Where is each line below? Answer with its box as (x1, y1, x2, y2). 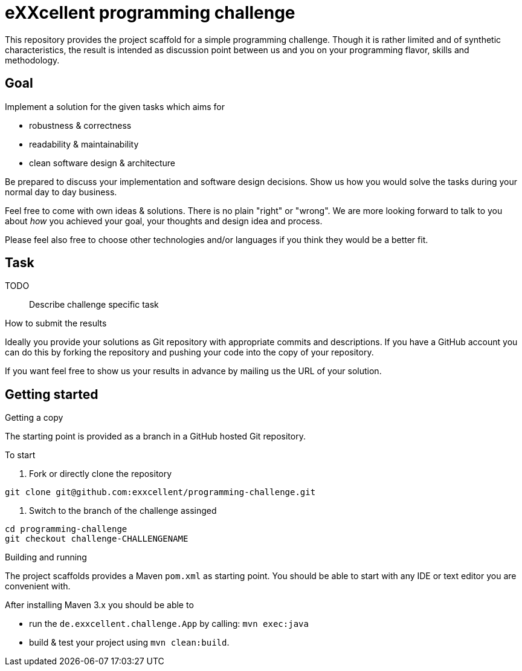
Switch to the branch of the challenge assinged (29, 505, 217, 516)
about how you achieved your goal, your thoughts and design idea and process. (5, 215, 323, 226)
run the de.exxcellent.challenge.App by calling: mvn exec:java (29, 618, 309, 629)
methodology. (5, 54, 60, 65)
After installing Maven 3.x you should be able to (5, 600, 194, 611)
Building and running (5, 552, 87, 563)
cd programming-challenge (5, 524, 127, 534)
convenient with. (5, 581, 71, 592)
